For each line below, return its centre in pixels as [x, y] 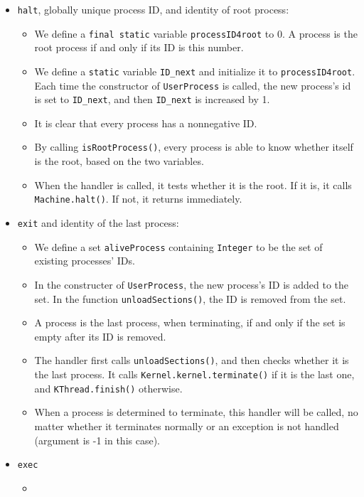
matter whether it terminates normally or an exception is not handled [187, 426]
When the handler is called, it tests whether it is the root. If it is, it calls [193, 185]
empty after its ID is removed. [100, 336]
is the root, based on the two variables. [119, 161]
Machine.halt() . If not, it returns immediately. [138, 199]
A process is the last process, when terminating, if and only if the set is [190, 322]
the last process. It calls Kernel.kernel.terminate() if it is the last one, [194, 374]
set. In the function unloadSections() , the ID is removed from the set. [190, 298]
